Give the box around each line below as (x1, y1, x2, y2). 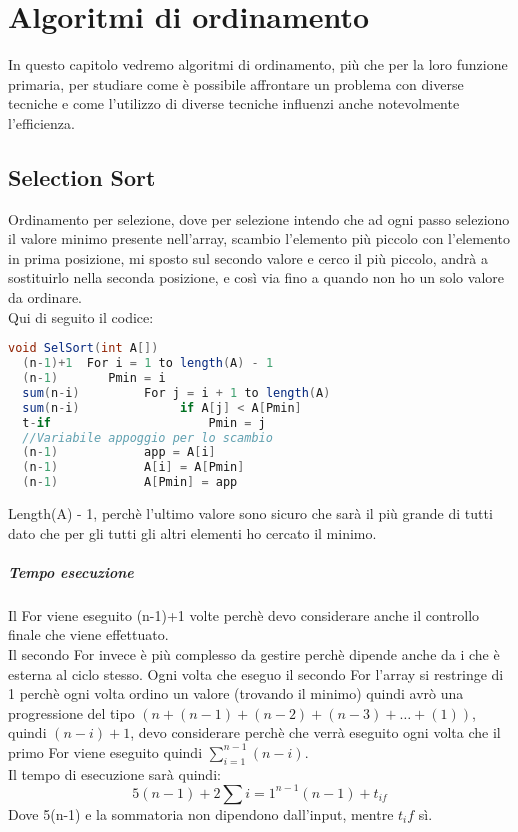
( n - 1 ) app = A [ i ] (22, 445, 216, 460)
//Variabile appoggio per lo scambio (22, 430, 273, 445)
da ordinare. (8, 287, 82, 308)
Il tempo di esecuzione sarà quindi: (8, 763, 221, 784)
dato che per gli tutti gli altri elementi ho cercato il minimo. (8, 522, 377, 543)
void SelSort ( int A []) (8, 341, 159, 356)
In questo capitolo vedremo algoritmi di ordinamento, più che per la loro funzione (8, 54, 508, 75)
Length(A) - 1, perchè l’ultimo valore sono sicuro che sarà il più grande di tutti (8, 503, 493, 524)
